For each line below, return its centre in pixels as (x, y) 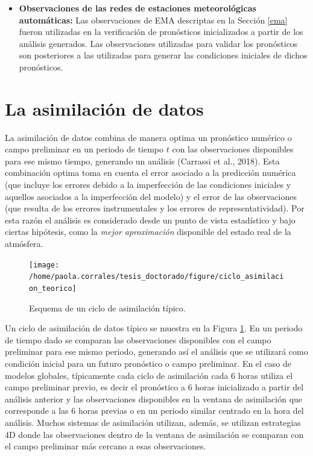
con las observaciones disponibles (233, 149)
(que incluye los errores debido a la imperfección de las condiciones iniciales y (148, 185)
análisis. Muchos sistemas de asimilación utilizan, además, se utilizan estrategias (153, 422)
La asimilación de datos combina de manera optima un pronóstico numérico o (148, 137)
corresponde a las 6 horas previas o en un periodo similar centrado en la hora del (154, 411)
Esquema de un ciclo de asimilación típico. (107, 308)
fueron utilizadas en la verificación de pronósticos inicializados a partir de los (161, 32)
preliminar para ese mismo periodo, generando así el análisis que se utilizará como (156, 351)
